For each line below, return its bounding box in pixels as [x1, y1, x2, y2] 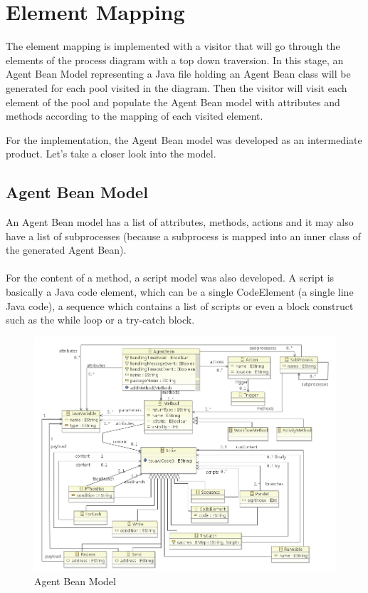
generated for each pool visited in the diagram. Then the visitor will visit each [6, 80, 347, 95]
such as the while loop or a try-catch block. [6, 312, 195, 327]
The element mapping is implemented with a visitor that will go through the [6, 38, 340, 53]
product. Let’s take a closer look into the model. [6, 146, 216, 161]
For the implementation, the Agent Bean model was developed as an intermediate [6, 132, 362, 147]
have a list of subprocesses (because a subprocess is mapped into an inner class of [6, 228, 361, 243]
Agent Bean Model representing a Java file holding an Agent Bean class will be [6, 66, 351, 81]
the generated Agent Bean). [6, 242, 127, 257]
